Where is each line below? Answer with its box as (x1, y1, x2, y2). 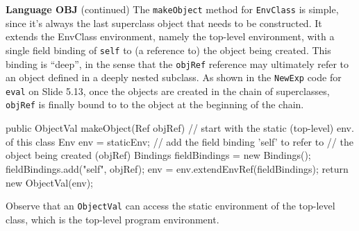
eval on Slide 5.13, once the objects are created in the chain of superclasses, (6, 83, 330, 98)
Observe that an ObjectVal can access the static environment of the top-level (6, 198, 335, 213)
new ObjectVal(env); (6, 175, 94, 189)
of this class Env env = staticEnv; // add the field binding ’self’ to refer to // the (6, 134, 353, 148)
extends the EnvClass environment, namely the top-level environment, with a (6, 29, 335, 44)
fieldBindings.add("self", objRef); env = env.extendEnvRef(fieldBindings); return (6, 161, 349, 176)
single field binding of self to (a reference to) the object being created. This (6, 42, 331, 57)
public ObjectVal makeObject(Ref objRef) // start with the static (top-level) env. (6, 121, 354, 135)
